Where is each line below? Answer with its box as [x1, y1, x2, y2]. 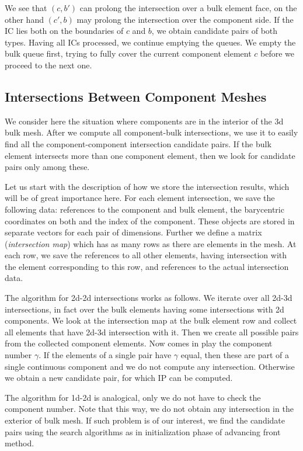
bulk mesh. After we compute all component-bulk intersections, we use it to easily [5, 126, 298, 138]
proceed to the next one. [5, 58, 92, 71]
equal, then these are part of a [180, 349, 290, 361]
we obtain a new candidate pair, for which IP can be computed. [5, 372, 233, 384]
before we [260, 47, 294, 60]
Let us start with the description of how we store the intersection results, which [5, 180, 290, 192]
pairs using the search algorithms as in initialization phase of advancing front [5, 425, 281, 438]
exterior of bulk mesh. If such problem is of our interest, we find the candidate [5, 414, 285, 426]
